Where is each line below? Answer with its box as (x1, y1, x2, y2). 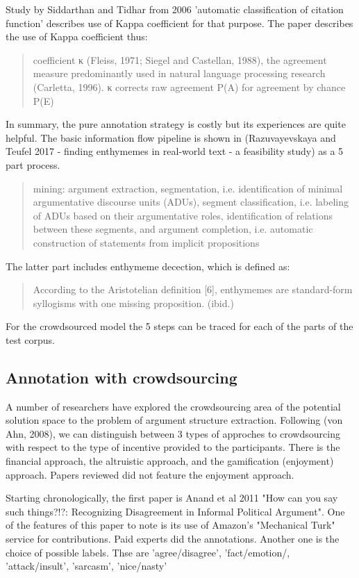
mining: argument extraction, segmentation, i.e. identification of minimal (33, 181, 343, 195)
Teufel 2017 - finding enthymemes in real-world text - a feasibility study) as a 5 (6, 144, 344, 158)
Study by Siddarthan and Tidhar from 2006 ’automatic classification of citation (6, 2, 344, 16)
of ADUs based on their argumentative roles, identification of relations (33, 208, 333, 222)
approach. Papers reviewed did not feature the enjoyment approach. (6, 467, 294, 481)
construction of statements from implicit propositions (33, 235, 260, 249)
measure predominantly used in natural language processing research (33, 66, 326, 81)
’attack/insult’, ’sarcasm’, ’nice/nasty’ (6, 559, 167, 573)
